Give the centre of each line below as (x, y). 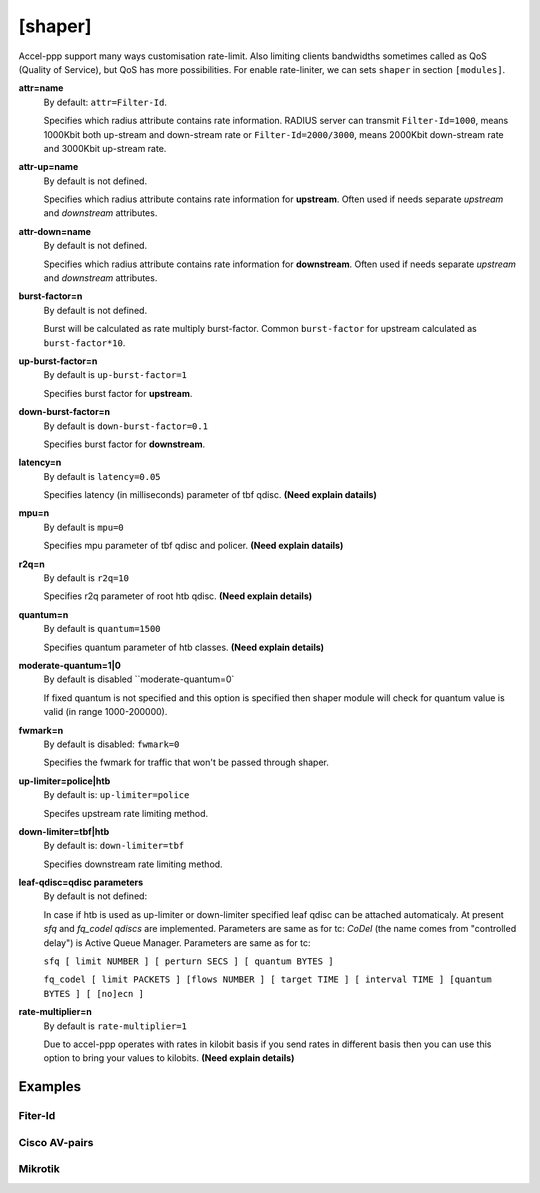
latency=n (40, 462)
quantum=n (43, 614)
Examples (50, 1086)
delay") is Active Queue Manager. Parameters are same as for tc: (177, 942)
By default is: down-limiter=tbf (114, 846)
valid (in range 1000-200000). (105, 712)
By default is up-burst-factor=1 (115, 375)
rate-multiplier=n (55, 1012)
